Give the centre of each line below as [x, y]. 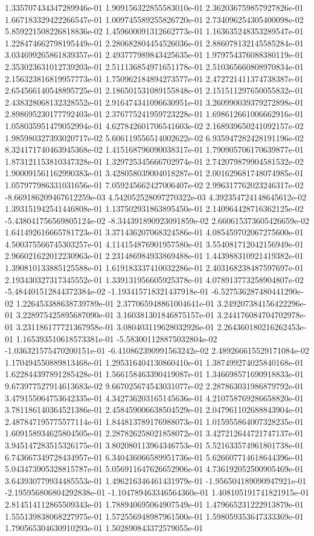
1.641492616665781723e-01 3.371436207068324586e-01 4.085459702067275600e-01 [154, 232]
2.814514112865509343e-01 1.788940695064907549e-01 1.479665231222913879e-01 [154, 504]
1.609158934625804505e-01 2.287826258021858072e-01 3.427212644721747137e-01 [154, 433]
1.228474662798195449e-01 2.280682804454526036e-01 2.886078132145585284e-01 [154, 43]
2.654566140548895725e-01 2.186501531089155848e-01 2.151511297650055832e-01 [154, 90]
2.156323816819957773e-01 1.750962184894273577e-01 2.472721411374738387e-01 [154, 78]
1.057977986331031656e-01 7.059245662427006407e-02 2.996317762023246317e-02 [154, 184]
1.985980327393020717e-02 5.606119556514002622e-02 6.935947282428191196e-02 [154, 137]
